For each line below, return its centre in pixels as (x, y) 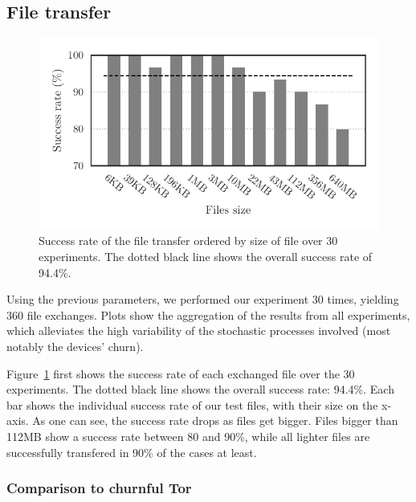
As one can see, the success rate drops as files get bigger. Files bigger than (215, 420)
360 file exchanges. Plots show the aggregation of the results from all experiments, (208, 314)
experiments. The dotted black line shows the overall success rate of (206, 257)
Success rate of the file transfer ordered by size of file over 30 (188, 241)
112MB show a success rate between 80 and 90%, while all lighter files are (188, 437)
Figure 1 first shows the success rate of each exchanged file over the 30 (181, 373)
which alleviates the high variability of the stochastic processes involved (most (199, 331)
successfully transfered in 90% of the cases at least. (132, 452)
